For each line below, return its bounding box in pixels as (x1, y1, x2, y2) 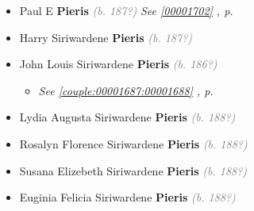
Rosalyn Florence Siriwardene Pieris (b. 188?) (19, 135, 248, 152)
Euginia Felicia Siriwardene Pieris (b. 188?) (19, 189, 236, 205)
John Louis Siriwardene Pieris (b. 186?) (19, 56, 217, 72)
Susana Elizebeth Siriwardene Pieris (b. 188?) (19, 162, 248, 178)
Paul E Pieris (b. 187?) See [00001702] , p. (19, 2, 233, 18)
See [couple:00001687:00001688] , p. (38, 82, 214, 98)
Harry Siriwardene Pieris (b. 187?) (19, 29, 193, 45)
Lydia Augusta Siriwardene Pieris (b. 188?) (19, 109, 236, 125)
